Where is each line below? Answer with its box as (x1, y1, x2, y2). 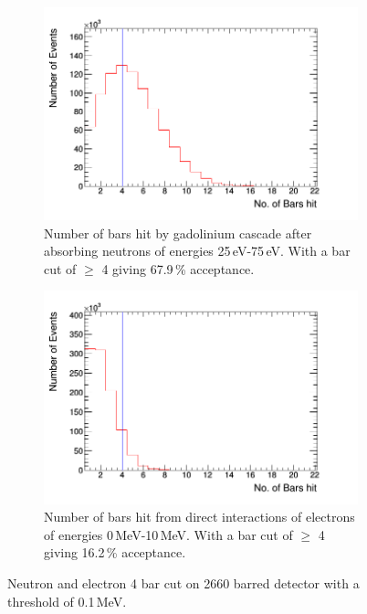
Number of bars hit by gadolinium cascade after (44, 223, 312, 242)
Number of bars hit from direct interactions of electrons (44, 507, 355, 526)
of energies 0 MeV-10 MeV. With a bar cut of (44, 524, 293, 544)
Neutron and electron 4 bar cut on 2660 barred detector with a (7, 573, 360, 592)
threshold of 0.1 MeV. (7, 591, 127, 610)
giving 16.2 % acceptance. (44, 543, 186, 562)
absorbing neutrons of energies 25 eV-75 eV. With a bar (44, 241, 351, 260)
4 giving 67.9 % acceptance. (101, 259, 255, 278)
